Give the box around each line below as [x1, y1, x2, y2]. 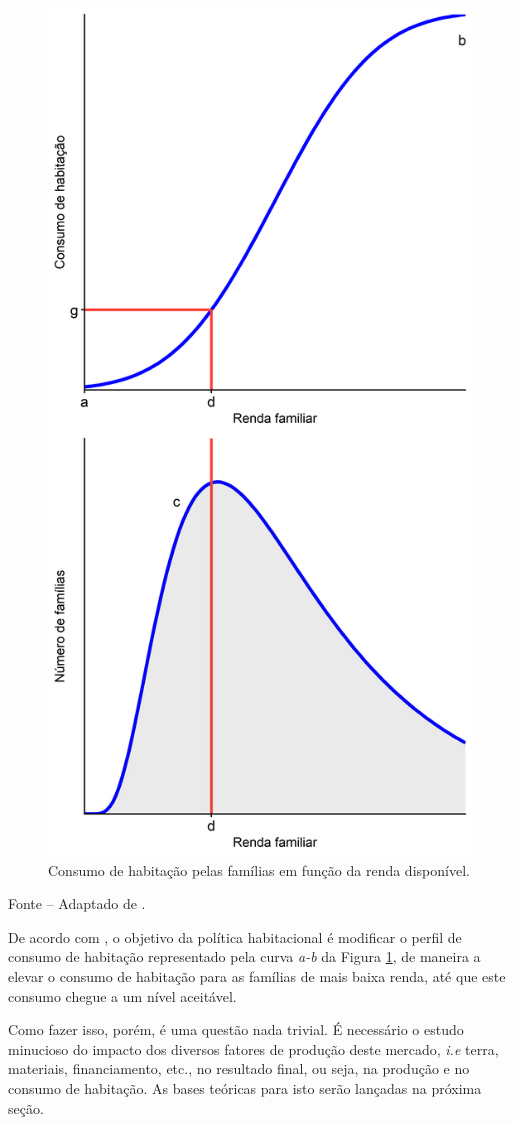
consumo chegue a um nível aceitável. [8, 985, 237, 1006]
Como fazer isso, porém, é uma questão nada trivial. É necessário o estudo [8, 1019, 464, 1040]
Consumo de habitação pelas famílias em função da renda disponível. [48, 859, 470, 880]
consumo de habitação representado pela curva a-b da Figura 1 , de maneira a [8, 946, 481, 967]
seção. [8, 1097, 44, 1118]
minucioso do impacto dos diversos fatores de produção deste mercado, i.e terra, [8, 1038, 499, 1059]
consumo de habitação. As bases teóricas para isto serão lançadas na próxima [8, 1077, 482, 1098]
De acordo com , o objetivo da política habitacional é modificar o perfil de [8, 926, 462, 947]
